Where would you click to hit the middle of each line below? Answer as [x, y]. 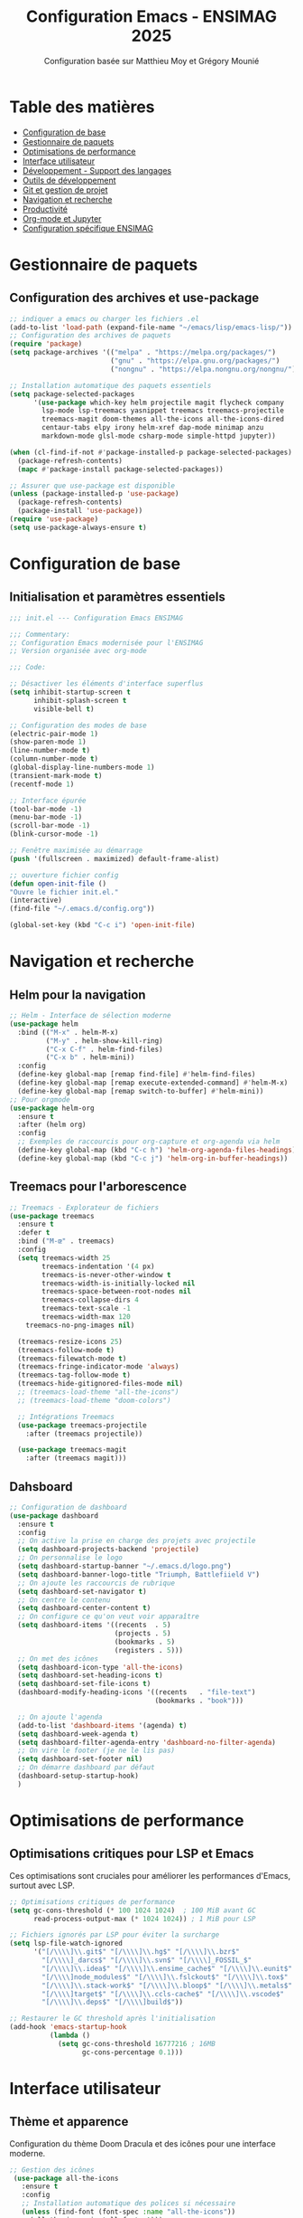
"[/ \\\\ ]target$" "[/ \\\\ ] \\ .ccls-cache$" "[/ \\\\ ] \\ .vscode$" [163, 1994]
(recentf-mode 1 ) [42, 784]
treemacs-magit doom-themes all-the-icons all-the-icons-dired [163, 419]
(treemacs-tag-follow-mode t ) [74, 1375]
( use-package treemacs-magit [72, 1450]
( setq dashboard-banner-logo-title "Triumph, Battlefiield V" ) [138, 1574]
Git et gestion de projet [65, 190]
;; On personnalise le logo [70, 1558]
